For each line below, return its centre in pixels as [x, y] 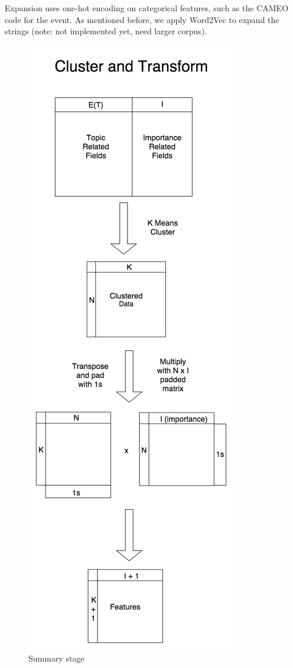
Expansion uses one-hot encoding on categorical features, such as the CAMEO [147, 8]
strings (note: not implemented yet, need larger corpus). [106, 31]
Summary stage [56, 658]
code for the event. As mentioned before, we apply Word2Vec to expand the [142, 19]
